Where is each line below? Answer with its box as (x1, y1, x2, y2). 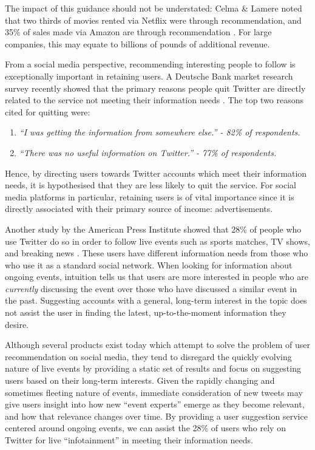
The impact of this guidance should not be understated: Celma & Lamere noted (5, 2, 302, 14)
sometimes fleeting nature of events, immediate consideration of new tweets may (5, 386, 303, 398)
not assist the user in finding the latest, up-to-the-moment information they (5, 306, 286, 319)
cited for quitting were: (5, 105, 90, 118)
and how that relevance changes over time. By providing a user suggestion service (5, 409, 308, 422)
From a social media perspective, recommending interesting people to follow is (5, 58, 296, 70)
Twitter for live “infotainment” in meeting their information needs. (5, 434, 253, 446)
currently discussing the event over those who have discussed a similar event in (5, 282, 297, 295)
